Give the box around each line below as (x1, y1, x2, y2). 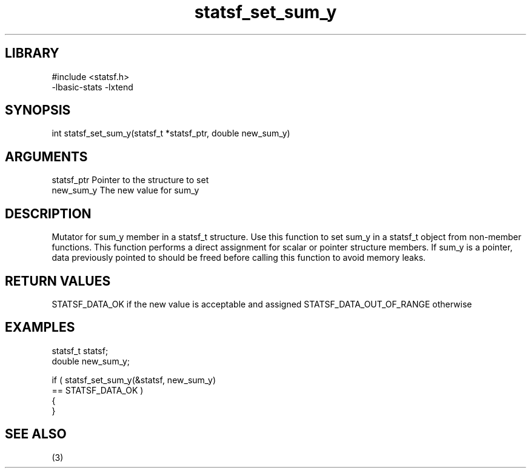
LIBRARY (5, 45, 59, 61)
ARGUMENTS (5, 149, 88, 164)
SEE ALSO (5, 426, 67, 442)
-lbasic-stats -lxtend (52, 81, 133, 92)
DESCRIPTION (5, 206, 92, 221)
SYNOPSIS (5, 102, 71, 118)
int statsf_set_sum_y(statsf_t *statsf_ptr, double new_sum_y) (52, 128, 290, 139)
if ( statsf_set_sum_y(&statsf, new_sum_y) (52, 374, 216, 385)
